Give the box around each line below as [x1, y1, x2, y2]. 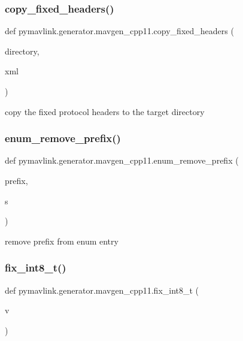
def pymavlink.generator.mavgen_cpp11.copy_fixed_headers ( [5, 25, 234, 37]
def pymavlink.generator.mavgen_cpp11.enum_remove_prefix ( [5, 154, 239, 167]
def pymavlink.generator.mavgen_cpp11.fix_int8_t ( [5, 283, 199, 296]
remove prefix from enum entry [5, 234, 119, 247]
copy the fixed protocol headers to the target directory [5, 105, 205, 117]
